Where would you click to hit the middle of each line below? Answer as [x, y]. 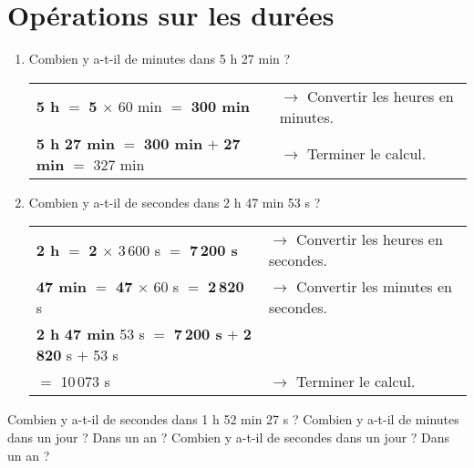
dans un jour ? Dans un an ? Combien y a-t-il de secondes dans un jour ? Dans [229, 437]
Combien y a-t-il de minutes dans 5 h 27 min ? [160, 59]
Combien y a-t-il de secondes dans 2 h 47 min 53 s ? [175, 202]
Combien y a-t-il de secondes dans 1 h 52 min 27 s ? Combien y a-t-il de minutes [233, 419]
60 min [140, 107]
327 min [119, 164]
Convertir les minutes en [374, 287]
